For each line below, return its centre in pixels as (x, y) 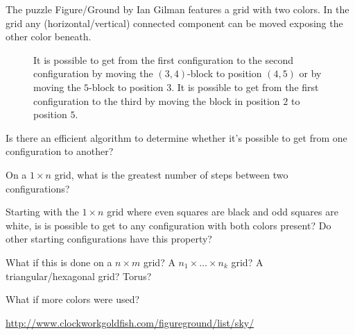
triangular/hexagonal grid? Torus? (79, 276)
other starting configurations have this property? (109, 239)
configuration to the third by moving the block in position (157, 100)
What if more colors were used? (73, 299)
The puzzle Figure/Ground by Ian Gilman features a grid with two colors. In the (177, 9)
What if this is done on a (59, 262)
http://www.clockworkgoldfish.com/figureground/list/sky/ (130, 322)
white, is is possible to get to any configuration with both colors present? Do (168, 225)
